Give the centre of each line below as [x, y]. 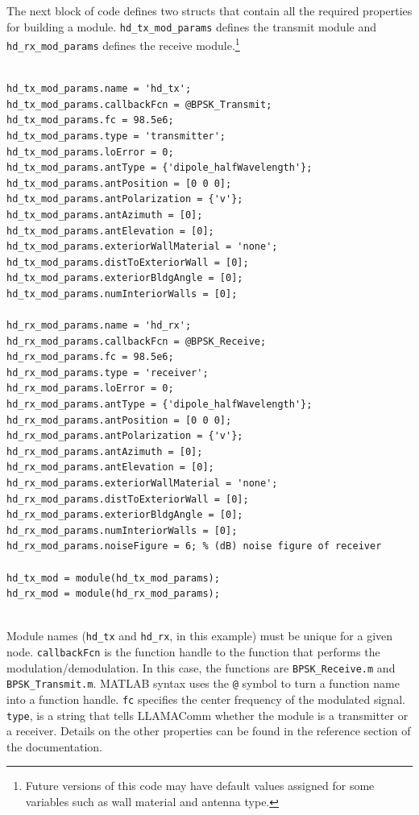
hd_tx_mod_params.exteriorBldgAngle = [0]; [125, 278]
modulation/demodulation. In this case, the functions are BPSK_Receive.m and [201, 667]
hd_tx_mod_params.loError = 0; [90, 152]
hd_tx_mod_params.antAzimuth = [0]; [105, 215]
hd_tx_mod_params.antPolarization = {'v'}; [125, 199]
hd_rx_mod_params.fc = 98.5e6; [90, 357]
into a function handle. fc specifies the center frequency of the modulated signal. [206, 699]
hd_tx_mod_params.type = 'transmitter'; [116, 136]
